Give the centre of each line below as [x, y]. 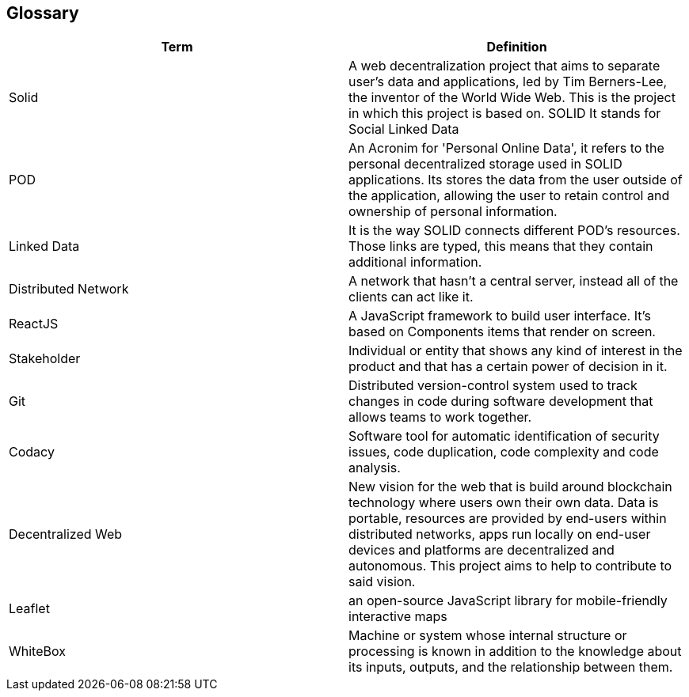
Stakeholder [45, 359]
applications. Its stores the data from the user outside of [516, 180]
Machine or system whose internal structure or [488, 636]
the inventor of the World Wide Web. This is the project [512, 98]
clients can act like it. [411, 297]
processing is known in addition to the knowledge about [515, 652]
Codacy [32, 452]
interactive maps [398, 617]
